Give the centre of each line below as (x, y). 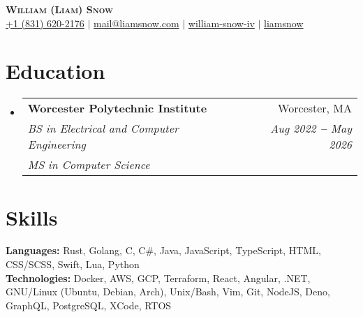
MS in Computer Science (89, 165)
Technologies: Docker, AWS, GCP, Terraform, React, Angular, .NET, (158, 278)
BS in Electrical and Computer (103, 128)
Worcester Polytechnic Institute (117, 108)
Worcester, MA (315, 108)
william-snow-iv (221, 23)
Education (55, 71)
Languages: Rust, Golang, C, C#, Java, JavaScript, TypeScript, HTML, (163, 250)
